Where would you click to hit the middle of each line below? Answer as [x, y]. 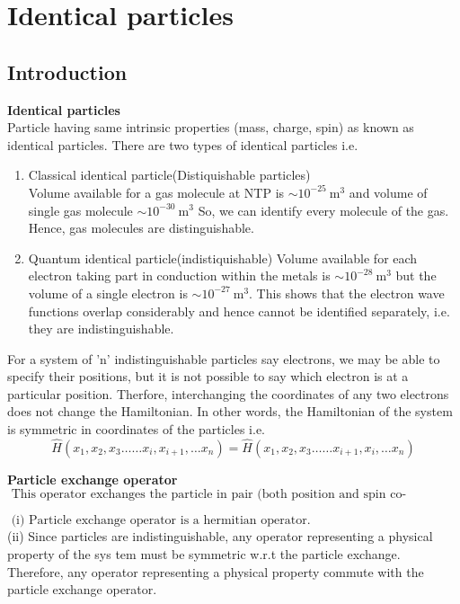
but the [416, 275]
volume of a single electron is [108, 293]
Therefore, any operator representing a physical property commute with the [216, 571]
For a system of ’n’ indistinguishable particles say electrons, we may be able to [224, 358]
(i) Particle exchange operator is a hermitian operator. [161, 521]
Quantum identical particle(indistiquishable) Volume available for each [223, 258]
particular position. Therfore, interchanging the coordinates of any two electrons [228, 393]
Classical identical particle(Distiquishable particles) [169, 175]
